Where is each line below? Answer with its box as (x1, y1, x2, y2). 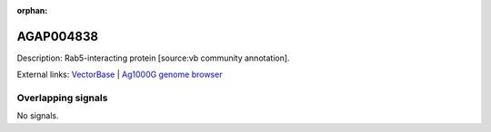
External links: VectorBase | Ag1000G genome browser (16, 69, 223, 80)
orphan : (16, 5, 48, 15)
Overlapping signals (16, 91, 108, 104)
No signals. (16, 110, 59, 121)
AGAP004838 (16, 28, 99, 44)
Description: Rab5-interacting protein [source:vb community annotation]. (16, 52, 290, 63)
